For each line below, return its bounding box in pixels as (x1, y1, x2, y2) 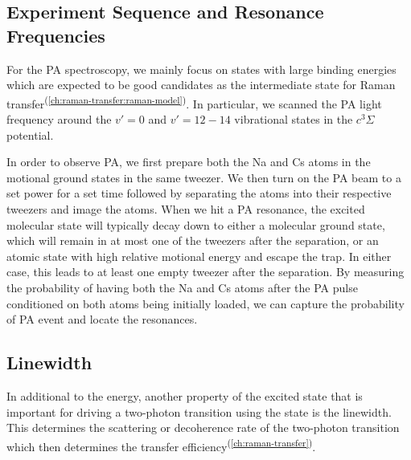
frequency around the (6, 111, 112, 128)
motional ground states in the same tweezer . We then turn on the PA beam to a (6, 169, 401, 185)
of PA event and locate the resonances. (6, 311, 198, 328)
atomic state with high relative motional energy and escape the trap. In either (6, 247, 392, 264)
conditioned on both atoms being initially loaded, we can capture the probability (6, 295, 405, 311)
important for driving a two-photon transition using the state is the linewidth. (6, 403, 392, 420)
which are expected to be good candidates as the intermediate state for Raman (6, 76, 396, 93)
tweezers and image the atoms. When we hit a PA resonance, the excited (6, 201, 365, 217)
